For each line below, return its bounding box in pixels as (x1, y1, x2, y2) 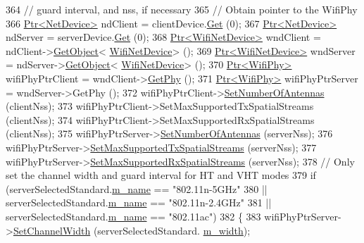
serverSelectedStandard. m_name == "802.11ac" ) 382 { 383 (6, 208, 261, 223)
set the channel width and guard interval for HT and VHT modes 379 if (6, 168, 316, 182)
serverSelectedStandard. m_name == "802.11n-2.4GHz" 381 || (6, 195, 272, 210)
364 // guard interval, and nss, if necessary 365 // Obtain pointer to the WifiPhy (6, 2, 358, 16)
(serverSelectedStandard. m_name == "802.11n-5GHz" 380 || (6, 181, 268, 196)
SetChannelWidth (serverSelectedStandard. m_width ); (13, 223, 251, 237)
